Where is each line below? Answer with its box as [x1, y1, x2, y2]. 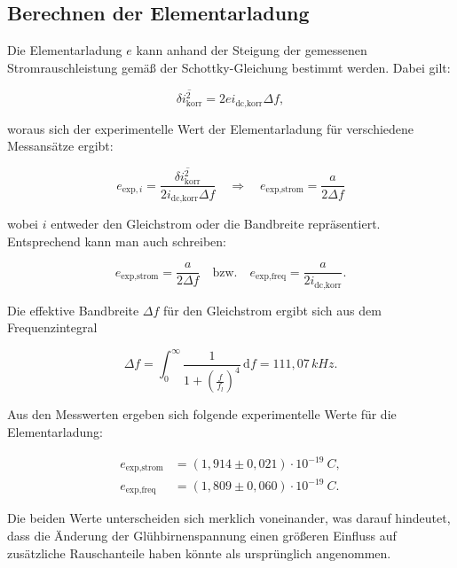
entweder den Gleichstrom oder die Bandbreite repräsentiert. [51, 214, 381, 232]
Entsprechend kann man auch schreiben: [7, 231, 227, 250]
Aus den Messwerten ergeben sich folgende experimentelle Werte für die [7, 405, 397, 424]
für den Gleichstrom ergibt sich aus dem [163, 300, 382, 319]
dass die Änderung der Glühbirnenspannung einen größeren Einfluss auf [7, 526, 397, 545]
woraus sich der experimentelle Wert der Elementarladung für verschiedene [7, 119, 414, 137]
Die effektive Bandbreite [7, 300, 139, 319]
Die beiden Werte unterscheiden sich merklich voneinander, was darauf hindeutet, [7, 509, 451, 527]
